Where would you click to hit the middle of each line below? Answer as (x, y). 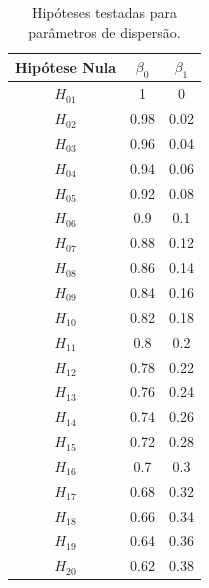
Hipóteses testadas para (104, 12)
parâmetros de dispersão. (104, 31)
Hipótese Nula (66, 66)
